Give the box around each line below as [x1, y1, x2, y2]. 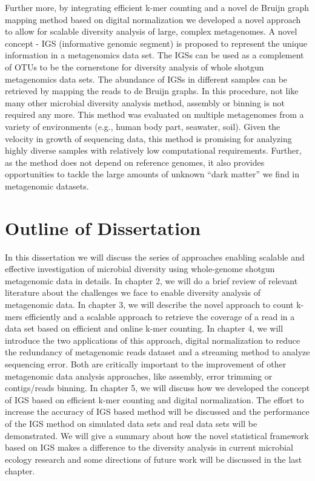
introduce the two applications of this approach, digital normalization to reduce [5, 333, 300, 346]
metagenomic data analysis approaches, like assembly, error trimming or [5, 369, 273, 382]
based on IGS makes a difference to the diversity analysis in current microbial [5, 441, 293, 454]
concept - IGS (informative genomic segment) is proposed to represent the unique [5, 36, 308, 49]
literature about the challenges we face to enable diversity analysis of [5, 286, 260, 299]
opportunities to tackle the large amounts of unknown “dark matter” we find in [5, 168, 300, 180]
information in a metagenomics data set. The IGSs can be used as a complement [5, 49, 304, 61]
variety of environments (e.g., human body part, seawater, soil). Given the [5, 120, 280, 132]
